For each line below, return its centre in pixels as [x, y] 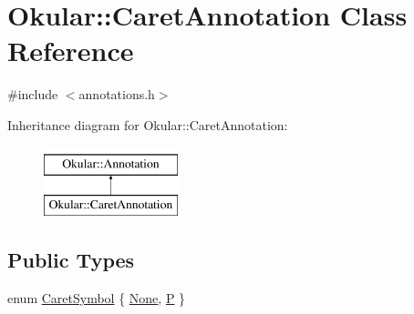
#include [33, 94]
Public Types [71, 260]
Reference [71, 51]
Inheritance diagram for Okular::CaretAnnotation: [148, 124]
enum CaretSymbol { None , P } [97, 297]
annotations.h [117, 94]
